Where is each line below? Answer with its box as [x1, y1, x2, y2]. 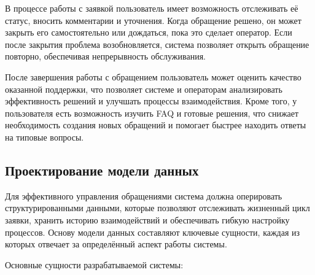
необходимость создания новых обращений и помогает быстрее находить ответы [5, 118, 306, 131]
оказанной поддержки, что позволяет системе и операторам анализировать [5, 82, 282, 95]
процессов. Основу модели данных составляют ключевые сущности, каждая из [5, 225, 300, 238]
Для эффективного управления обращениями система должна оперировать [5, 189, 282, 202]
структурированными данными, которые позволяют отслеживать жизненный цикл [5, 201, 310, 214]
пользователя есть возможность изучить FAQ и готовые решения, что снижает [5, 106, 299, 119]
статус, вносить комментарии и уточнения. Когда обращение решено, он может [5, 14, 301, 26]
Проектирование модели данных [5, 160, 199, 179]
